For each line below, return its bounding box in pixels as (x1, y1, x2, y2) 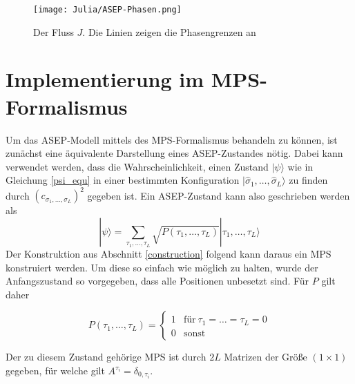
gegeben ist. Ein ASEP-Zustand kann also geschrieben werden (87, 188, 350, 202)
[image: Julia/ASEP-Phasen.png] (33, 5, 182, 15)
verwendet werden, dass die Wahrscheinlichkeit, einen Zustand (6, 159, 269, 173)
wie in (287, 159, 314, 173)
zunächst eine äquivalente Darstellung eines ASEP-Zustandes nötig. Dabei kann (6, 146, 343, 160)
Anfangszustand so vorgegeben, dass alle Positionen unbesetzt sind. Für (6, 273, 309, 288)
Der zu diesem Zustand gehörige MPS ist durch (6, 349, 207, 364)
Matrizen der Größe (224, 349, 307, 364)
